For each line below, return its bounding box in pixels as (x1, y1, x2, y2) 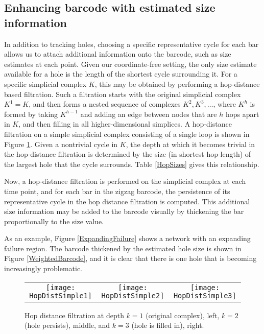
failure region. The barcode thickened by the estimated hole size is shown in (4, 243, 242, 253)
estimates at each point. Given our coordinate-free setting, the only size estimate (4, 58, 257, 69)
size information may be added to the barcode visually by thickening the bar (4, 206, 244, 217)
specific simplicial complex (4, 78, 87, 89)
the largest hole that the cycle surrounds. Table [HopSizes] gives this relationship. (4, 158, 259, 169)
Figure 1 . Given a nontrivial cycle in (4, 138, 118, 149)
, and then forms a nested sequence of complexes (29, 99, 181, 109)
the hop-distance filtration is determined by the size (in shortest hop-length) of (4, 149, 251, 159)
